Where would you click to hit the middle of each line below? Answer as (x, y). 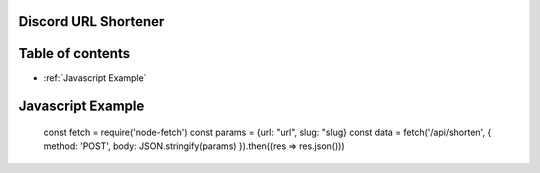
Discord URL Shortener (91, 21)
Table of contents (74, 53)
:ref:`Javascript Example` (95, 77)
